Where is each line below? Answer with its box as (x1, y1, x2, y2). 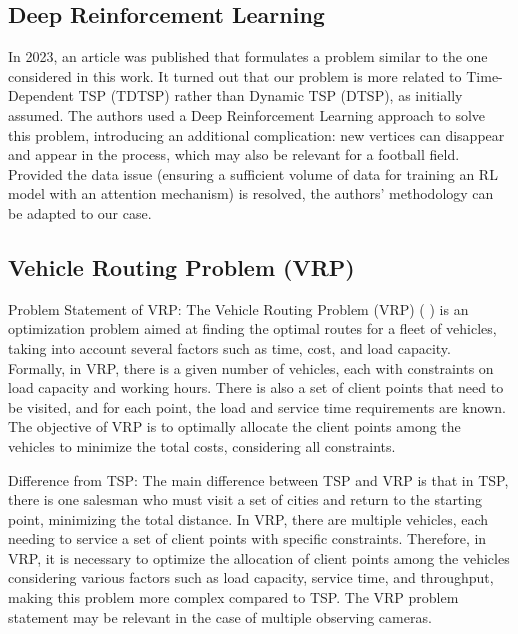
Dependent (8, 85, 74, 106)
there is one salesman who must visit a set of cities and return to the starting (8, 489, 482, 510)
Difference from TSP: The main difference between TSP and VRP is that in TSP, (8, 469, 509, 490)
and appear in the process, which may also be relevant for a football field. (8, 144, 460, 165)
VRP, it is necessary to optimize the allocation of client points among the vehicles (8, 547, 510, 568)
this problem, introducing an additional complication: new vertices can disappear (8, 124, 505, 145)
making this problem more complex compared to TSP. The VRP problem (8, 587, 459, 608)
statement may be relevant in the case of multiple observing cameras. (8, 606, 432, 627)
